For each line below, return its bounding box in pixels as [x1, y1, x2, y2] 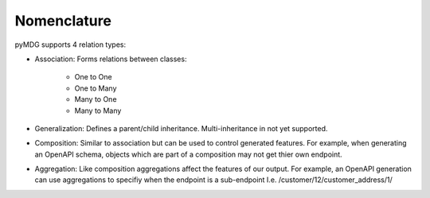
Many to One [74, 95, 117, 104]
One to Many [74, 83, 117, 93]
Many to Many [74, 106, 122, 115]
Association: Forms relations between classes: [34, 54, 187, 64]
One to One [74, 72, 112, 82]
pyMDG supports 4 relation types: [14, 40, 127, 49]
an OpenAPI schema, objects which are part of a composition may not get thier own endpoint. [34, 149, 342, 159]
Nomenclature [14, 12, 111, 29]
